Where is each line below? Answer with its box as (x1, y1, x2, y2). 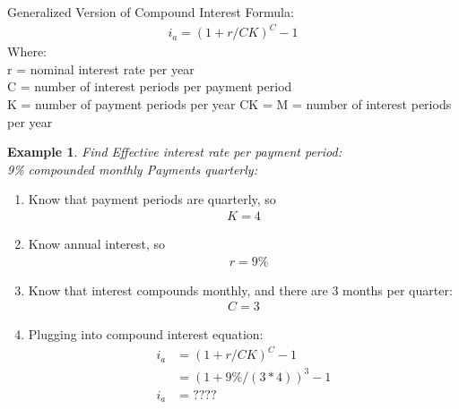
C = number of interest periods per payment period (7, 77, 292, 96)
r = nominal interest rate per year (7, 59, 195, 78)
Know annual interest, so (28, 234, 166, 252)
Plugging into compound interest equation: (28, 325, 264, 344)
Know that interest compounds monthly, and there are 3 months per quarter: (28, 280, 453, 299)
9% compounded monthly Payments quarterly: (7, 159, 257, 178)
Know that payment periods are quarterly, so (28, 190, 276, 209)
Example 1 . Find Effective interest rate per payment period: (7, 142, 342, 161)
